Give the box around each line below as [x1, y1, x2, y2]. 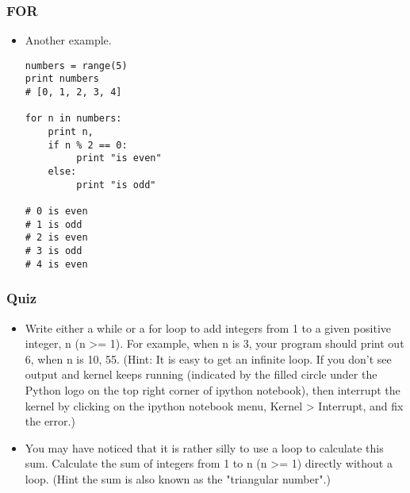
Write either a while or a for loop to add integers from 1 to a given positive [25, 319, 392, 336]
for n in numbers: [25, 113, 122, 125]
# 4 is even [25, 258, 88, 270]
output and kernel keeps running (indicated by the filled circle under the [25, 366, 377, 383]
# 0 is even [25, 206, 88, 218]
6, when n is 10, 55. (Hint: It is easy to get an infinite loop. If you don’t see [25, 350, 392, 367]
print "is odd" [76, 179, 156, 191]
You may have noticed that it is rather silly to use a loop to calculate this [25, 439, 384, 456]
